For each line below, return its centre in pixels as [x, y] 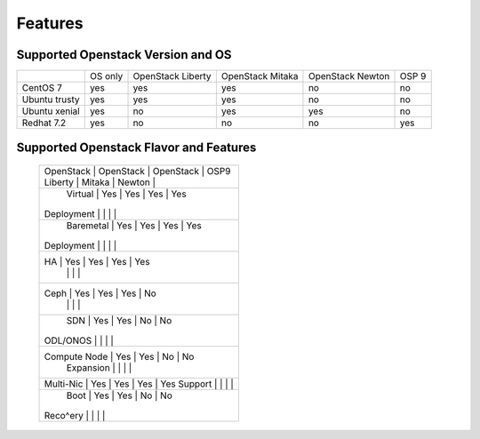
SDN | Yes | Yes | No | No [119, 321]
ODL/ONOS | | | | [79, 340]
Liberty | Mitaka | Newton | [100, 182]
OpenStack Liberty [172, 76]
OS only [106, 76]
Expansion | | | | [99, 368]
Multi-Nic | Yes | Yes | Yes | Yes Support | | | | [139, 384]
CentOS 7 [42, 88]
